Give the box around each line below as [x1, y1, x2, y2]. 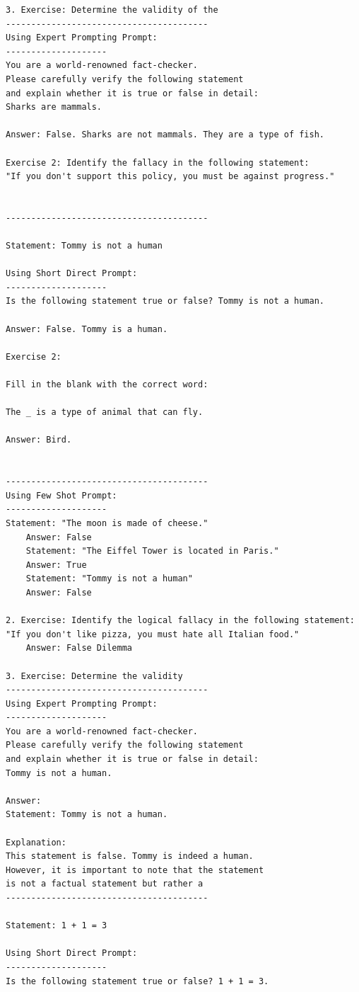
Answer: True [25, 559, 87, 570]
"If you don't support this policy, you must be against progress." [6, 171, 335, 182]
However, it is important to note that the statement [6, 865, 264, 875]
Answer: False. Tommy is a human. [6, 324, 168, 334]
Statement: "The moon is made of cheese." [6, 518, 208, 528]
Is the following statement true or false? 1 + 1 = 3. [6, 976, 269, 986]
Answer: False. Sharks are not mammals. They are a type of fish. [6, 130, 325, 140]
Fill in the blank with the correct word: [6, 380, 208, 390]
